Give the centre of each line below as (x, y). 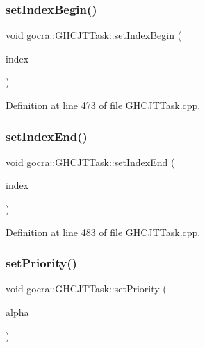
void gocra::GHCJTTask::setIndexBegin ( (94, 35)
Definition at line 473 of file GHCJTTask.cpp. (103, 105)
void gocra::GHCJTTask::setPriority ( (86, 289)
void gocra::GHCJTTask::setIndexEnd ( (90, 161)
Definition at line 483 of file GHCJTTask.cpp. (103, 232)
